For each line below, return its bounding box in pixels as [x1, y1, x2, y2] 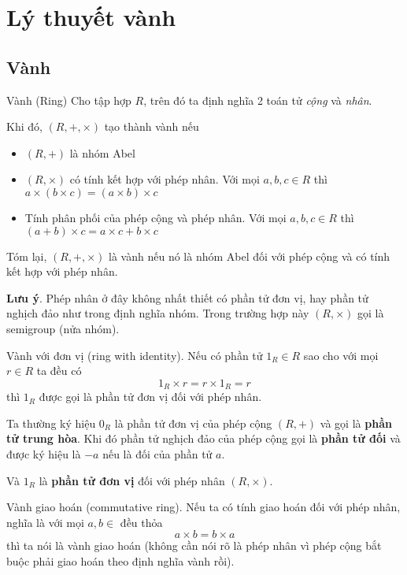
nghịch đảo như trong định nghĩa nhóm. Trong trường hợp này [6, 305, 309, 321]
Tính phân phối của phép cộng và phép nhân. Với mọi [24, 209, 287, 225]
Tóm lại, [6, 247, 47, 264]
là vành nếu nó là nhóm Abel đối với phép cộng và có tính [109, 247, 390, 264]
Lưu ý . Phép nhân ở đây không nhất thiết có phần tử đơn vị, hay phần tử [6, 289, 368, 306]
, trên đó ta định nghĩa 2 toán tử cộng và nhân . [143, 91, 372, 108]
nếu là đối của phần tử [102, 445, 213, 462]
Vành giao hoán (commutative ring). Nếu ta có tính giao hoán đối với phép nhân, [6, 499, 401, 515]
